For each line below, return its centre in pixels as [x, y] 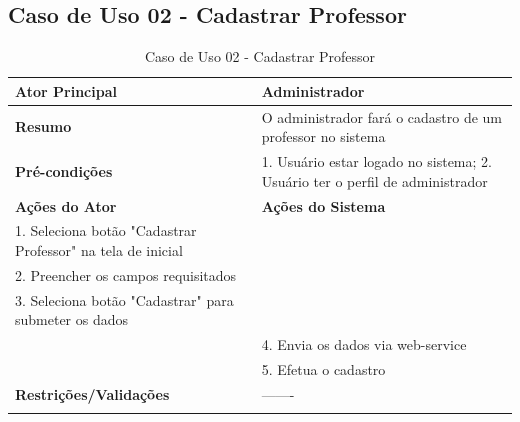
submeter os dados [72, 319]
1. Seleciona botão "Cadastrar [106, 230]
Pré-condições [64, 170]
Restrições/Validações [92, 393]
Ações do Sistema [323, 205]
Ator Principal [66, 90]
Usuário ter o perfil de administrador [374, 180]
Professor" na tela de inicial [99, 249]
